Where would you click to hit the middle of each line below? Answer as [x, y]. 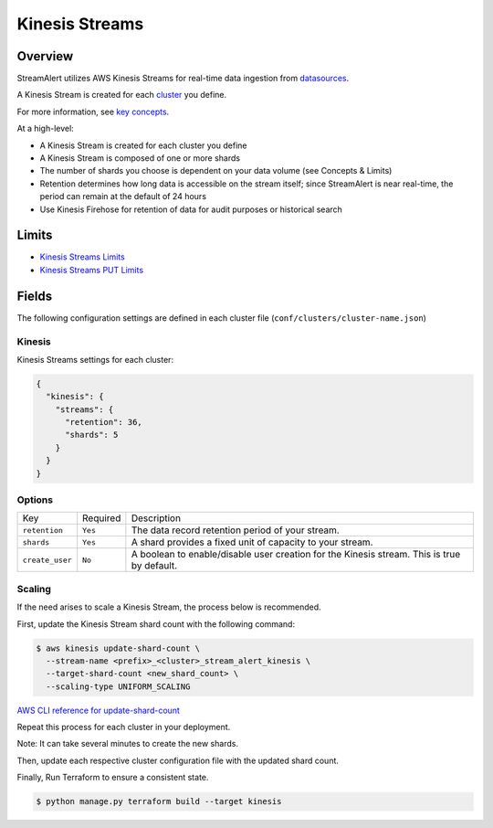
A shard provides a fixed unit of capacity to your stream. [252, 542]
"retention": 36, [104, 422]
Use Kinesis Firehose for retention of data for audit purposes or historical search [191, 209]
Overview [45, 56]
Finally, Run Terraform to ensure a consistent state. [113, 778]
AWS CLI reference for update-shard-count [98, 710]
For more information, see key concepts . [93, 111]
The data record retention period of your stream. [235, 530]
